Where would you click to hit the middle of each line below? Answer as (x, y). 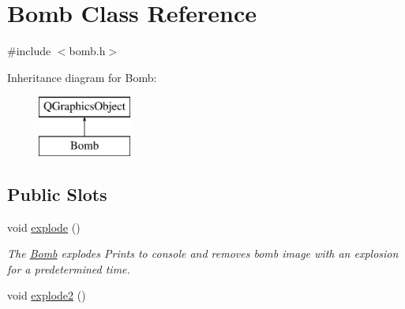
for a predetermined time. (69, 268)
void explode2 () (47, 295)
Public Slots (57, 194)
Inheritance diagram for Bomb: (82, 77)
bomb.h (87, 51)
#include (29, 51)
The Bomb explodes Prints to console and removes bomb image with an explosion (203, 253)
